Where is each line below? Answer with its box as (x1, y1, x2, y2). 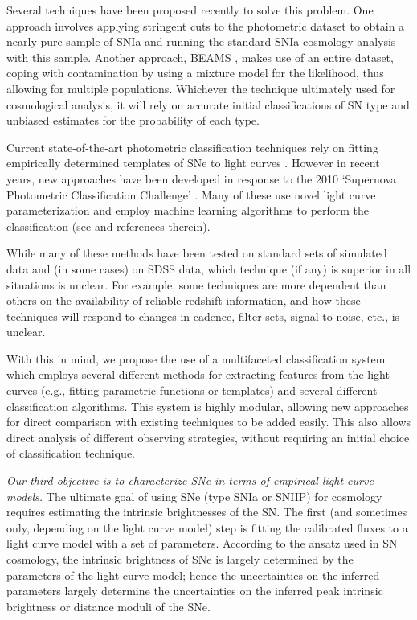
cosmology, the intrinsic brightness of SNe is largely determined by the (6, 551, 354, 567)
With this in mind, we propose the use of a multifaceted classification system (6, 350, 386, 367)
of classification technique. (6, 445, 135, 462)
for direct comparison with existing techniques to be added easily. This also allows (6, 413, 411, 430)
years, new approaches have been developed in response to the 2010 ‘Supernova (6, 170, 396, 187)
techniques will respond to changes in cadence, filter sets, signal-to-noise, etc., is (6, 307, 400, 324)
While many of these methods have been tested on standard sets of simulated (6, 244, 387, 261)
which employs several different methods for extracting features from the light (6, 366, 390, 383)
